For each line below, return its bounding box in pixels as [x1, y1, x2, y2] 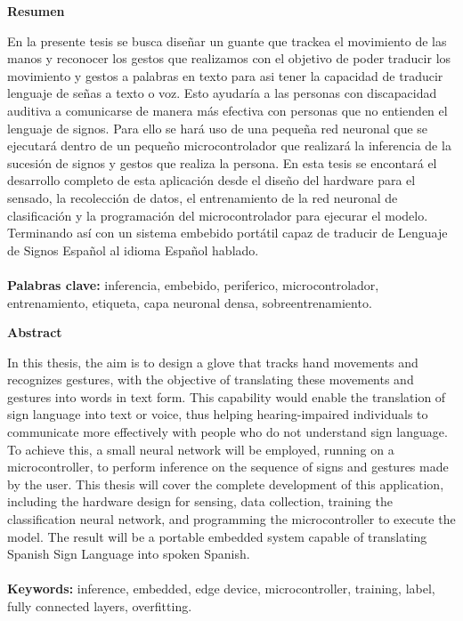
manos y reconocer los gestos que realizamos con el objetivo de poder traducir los [7, 49, 451, 68]
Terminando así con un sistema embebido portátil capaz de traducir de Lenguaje [7, 223, 448, 242]
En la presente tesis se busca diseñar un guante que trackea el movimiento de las [7, 31, 447, 50]
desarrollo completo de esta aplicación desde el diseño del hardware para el [7, 171, 416, 190]
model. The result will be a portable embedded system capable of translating [7, 527, 427, 545]
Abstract [7, 323, 62, 342]
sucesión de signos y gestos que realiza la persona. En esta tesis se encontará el [7, 153, 437, 172]
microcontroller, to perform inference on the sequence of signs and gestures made [7, 457, 449, 476]
